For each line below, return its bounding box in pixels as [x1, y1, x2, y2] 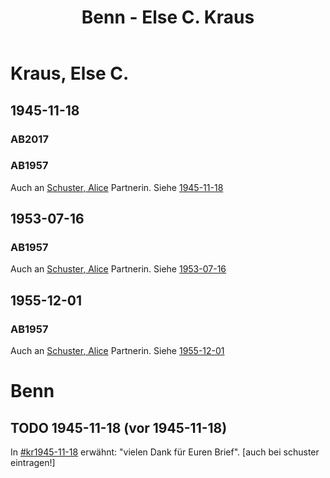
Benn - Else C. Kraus [81, 6, 255, 29]
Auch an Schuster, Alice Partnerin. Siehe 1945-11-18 [10, 181, 224, 193]
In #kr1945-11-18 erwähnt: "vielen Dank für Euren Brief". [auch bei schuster [10, 446, 320, 458]
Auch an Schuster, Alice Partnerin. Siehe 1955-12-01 [10, 345, 225, 357]
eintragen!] [10, 457, 56, 469]
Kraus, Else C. [10, 62, 130, 85]
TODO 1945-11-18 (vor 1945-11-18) [10, 419, 228, 436]
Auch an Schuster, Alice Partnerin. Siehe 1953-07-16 [10, 263, 227, 275]
